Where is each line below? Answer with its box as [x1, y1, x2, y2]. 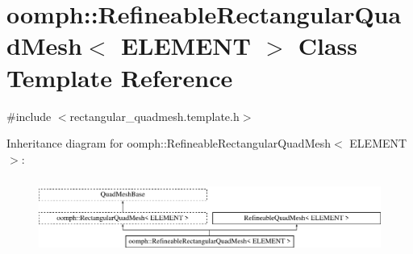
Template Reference [6, 60, 233, 94]
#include [6, 107, 52, 124]
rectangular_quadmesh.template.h [69, 107, 240, 124]
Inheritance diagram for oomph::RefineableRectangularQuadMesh [6, 135, 332, 152]
